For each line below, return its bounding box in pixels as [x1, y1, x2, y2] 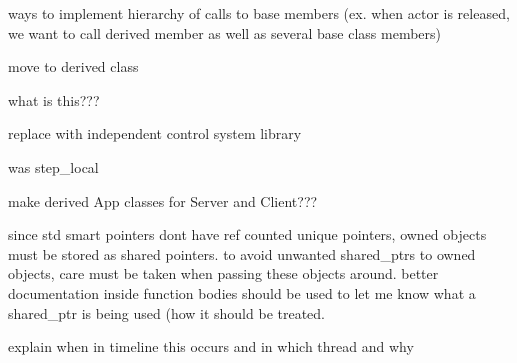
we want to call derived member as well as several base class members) [8, 22, 442, 43]
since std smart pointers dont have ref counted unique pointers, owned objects [8, 224, 487, 245]
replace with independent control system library [8, 123, 302, 144]
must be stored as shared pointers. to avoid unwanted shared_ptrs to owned [8, 243, 476, 264]
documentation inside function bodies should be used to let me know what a [8, 282, 476, 303]
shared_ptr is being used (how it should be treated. [8, 302, 326, 323]
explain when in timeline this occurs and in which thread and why [8, 336, 414, 357]
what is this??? [8, 89, 100, 110]
